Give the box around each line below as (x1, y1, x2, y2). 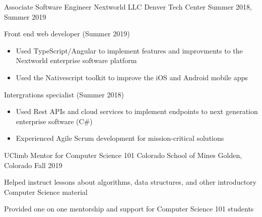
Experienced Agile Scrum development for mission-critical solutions (16, 133, 224, 143)
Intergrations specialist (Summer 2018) (4, 89, 124, 99)
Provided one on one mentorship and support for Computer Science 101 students (4, 203, 254, 214)
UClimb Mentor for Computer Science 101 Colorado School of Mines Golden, (4, 149, 242, 160)
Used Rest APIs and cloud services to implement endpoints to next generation (16, 106, 258, 117)
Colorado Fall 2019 (4, 159, 62, 170)
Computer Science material (4, 186, 88, 197)
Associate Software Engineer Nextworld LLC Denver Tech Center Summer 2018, (4, 2, 252, 12)
